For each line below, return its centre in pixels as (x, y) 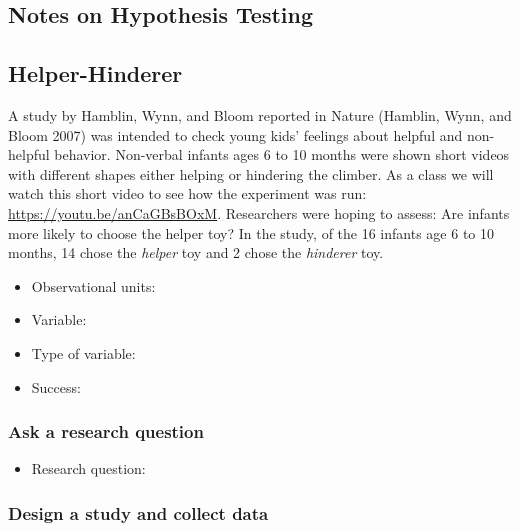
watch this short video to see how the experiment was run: (187, 193)
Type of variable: (83, 352)
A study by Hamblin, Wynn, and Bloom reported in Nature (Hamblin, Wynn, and (260, 114)
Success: (56, 386)
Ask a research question (106, 431)
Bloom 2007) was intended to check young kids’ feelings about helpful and (235, 134)
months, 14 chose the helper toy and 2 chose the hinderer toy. (196, 252)
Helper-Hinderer (95, 73)
